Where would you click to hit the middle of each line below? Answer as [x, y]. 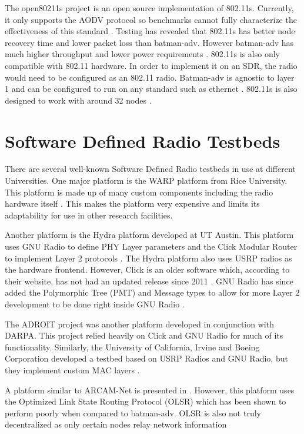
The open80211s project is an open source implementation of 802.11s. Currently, [149, 8]
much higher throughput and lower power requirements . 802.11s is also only [143, 54]
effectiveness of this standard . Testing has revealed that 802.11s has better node [150, 31]
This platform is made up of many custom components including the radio [139, 192]
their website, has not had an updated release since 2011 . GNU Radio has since [149, 281]
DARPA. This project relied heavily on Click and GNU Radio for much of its [144, 335]
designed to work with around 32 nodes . [78, 100]
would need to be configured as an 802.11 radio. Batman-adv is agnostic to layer [150, 77]
